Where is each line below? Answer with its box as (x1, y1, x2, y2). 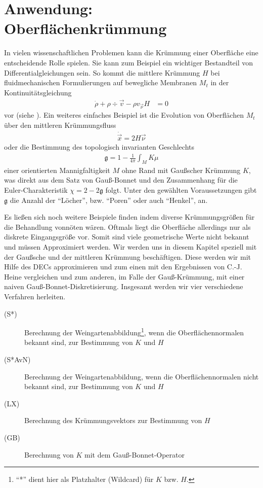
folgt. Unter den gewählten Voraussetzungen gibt (105, 185, 257, 195)
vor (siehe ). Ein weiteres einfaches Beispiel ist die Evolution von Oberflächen (4, 110, 244, 120)
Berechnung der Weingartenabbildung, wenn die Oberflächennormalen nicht (24, 371, 259, 381)
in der (210, 77, 229, 88)
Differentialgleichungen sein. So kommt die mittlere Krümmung (4, 67, 200, 78)
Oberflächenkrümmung (4, 18, 167, 39)
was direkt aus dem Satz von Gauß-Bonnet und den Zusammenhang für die (4, 175, 238, 185)
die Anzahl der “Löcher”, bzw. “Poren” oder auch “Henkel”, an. (10, 194, 208, 205)
